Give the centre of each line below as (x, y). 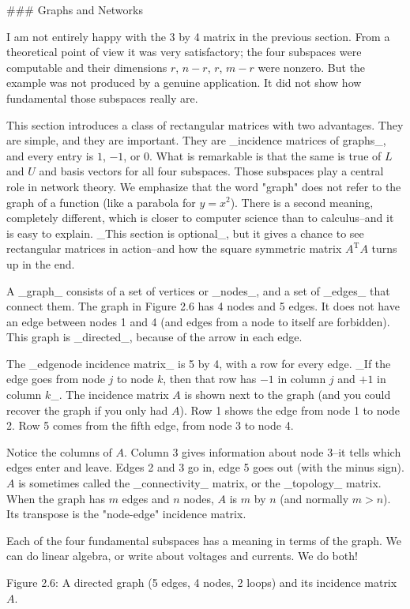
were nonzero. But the (312, 67)
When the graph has (56, 498)
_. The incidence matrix (110, 395)
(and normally (314, 498)
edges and (146, 498)
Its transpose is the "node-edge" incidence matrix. (126, 514)
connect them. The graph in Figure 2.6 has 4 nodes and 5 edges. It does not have (203, 306)
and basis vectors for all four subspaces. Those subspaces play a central (211, 171)
